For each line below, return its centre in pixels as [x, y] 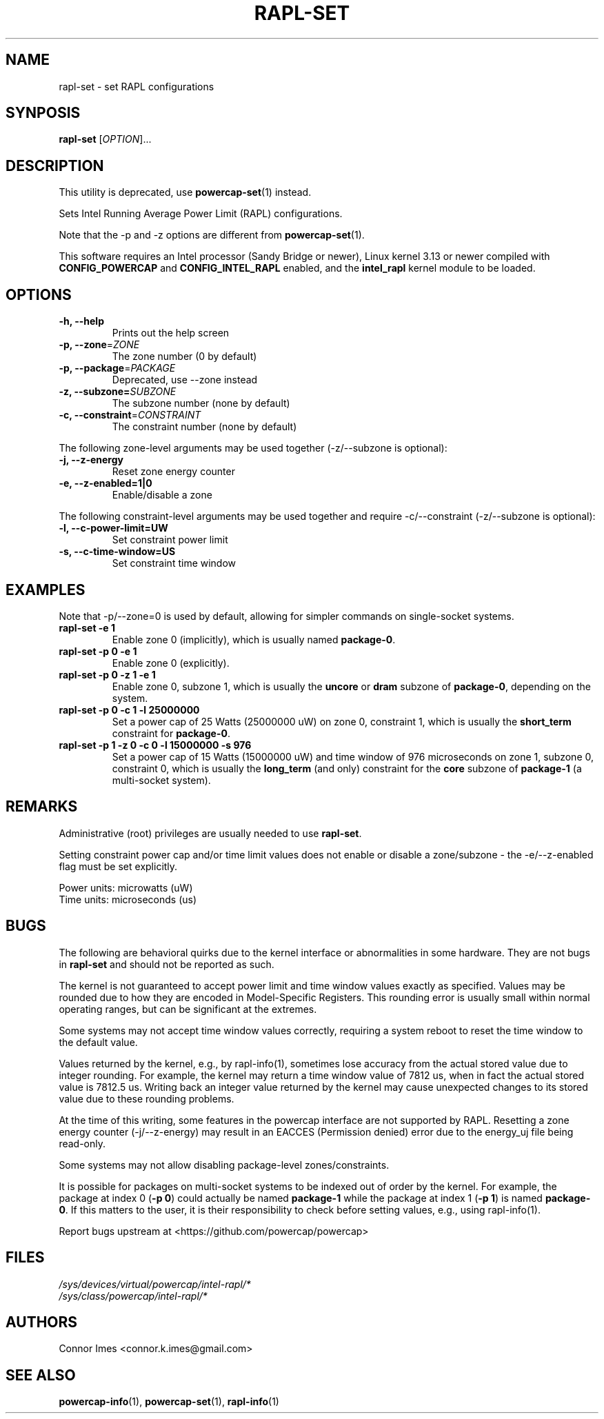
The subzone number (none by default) [201, 403]
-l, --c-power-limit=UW [113, 528]
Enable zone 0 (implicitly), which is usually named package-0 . [254, 639]
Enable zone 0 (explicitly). [171, 663]
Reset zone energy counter [173, 472]
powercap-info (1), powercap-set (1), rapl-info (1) [169, 1402]
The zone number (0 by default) [184, 356]
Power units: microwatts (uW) [126, 887]
